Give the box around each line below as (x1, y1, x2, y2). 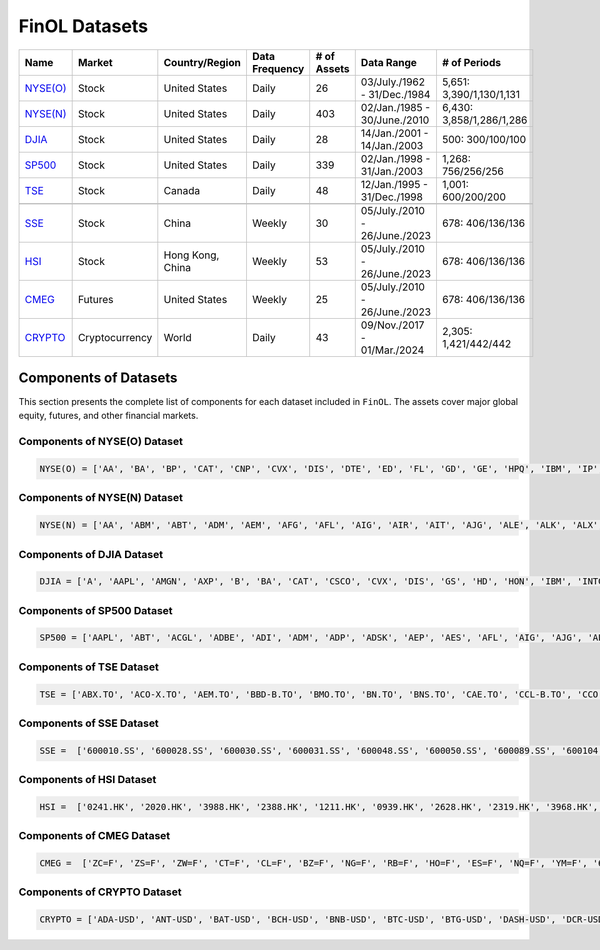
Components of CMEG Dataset (18, 829, 171, 843)
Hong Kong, (163, 248, 220, 262)
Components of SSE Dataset (18, 716, 159, 730)
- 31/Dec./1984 (360, 87, 431, 101)
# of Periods (441, 55, 502, 69)
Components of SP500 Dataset (18, 603, 174, 617)
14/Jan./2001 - (360, 126, 429, 140)
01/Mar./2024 (360, 343, 425, 357)
